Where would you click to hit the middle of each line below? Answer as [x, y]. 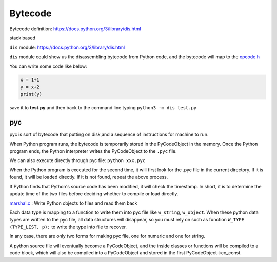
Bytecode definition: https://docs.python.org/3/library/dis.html [75, 29]
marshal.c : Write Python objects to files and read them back [73, 203]
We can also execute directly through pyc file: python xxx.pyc [77, 160]
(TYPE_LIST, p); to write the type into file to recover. [68, 227]
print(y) [31, 94]
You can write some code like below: [48, 66]
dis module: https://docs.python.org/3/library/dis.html [67, 47]
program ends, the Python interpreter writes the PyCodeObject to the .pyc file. [93, 151]
